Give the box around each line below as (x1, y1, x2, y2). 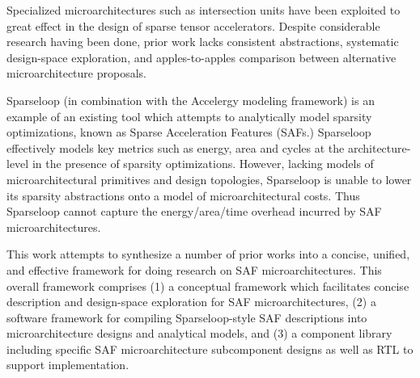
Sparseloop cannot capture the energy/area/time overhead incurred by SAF (6, 203, 382, 220)
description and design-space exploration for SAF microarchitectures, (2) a (6, 293, 376, 310)
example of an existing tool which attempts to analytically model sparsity (6, 107, 372, 124)
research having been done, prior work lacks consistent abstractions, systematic (6, 33, 399, 50)
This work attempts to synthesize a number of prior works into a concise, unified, (6, 246, 410, 262)
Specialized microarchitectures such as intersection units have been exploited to (6, 2, 401, 18)
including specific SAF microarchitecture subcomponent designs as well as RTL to (6, 340, 414, 357)
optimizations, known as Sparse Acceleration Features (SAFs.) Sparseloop (6, 124, 371, 141)
